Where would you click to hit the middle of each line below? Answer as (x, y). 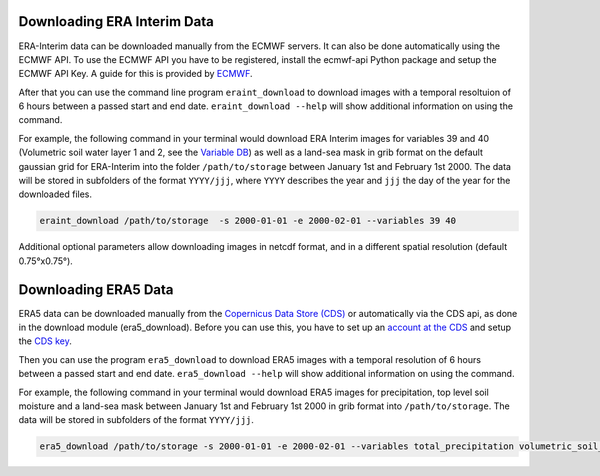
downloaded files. (55, 194)
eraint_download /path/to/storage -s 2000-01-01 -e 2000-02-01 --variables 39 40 (248, 221)
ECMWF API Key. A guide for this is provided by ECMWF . (136, 74)
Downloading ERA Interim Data (116, 21)
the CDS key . (45, 341)
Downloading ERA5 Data (96, 289)
